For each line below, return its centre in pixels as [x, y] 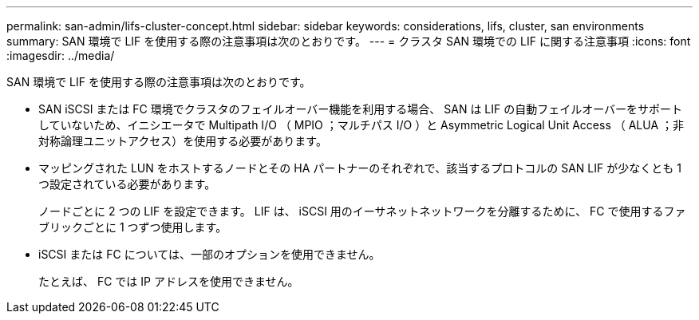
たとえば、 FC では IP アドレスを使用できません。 [169, 281]
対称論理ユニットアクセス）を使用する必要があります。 [183, 141]
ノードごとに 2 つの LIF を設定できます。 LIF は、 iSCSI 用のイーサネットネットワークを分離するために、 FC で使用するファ [362, 211]
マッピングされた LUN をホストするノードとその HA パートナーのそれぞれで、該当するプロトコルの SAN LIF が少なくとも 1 [360, 168]
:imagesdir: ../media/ [61, 55]
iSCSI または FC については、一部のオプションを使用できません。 [209, 254]
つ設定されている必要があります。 [127, 184]
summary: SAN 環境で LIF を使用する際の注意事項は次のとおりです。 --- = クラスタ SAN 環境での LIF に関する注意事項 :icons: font [349, 41]
